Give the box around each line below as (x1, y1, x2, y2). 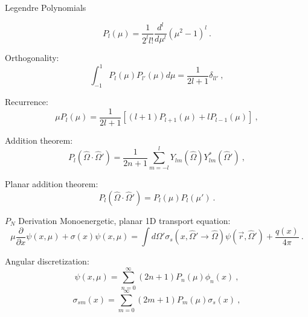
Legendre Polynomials (5, 1, 86, 13)
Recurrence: (5, 95, 48, 108)
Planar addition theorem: (5, 178, 98, 190)
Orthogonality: (5, 51, 59, 64)
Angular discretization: (5, 255, 89, 267)
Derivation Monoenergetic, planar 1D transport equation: (18, 214, 231, 227)
